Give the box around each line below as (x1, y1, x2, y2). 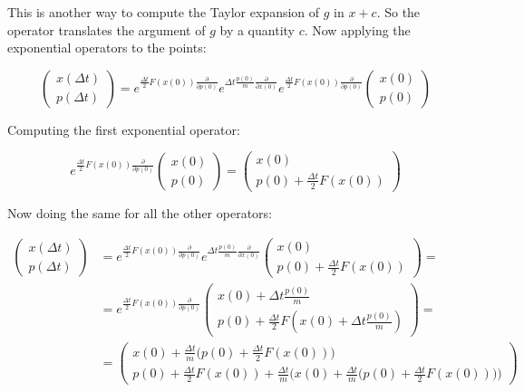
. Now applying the (304, 20, 411, 39)
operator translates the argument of (7, 20, 206, 39)
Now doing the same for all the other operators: (7, 203, 272, 222)
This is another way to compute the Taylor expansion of (7, 3, 320, 21)
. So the (376, 3, 421, 21)
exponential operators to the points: (7, 38, 207, 57)
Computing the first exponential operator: (7, 120, 240, 139)
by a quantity (219, 20, 295, 39)
